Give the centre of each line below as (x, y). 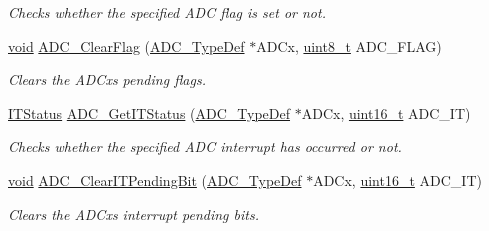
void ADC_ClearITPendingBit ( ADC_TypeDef (155, 179)
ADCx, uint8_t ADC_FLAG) (349, 45)
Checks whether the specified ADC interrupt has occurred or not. (205, 146)
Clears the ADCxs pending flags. (107, 79)
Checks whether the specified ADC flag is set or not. (167, 12)
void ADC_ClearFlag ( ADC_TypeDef (126, 45)
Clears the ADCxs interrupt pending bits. (133, 213)
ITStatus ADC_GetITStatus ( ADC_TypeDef (149, 112)
